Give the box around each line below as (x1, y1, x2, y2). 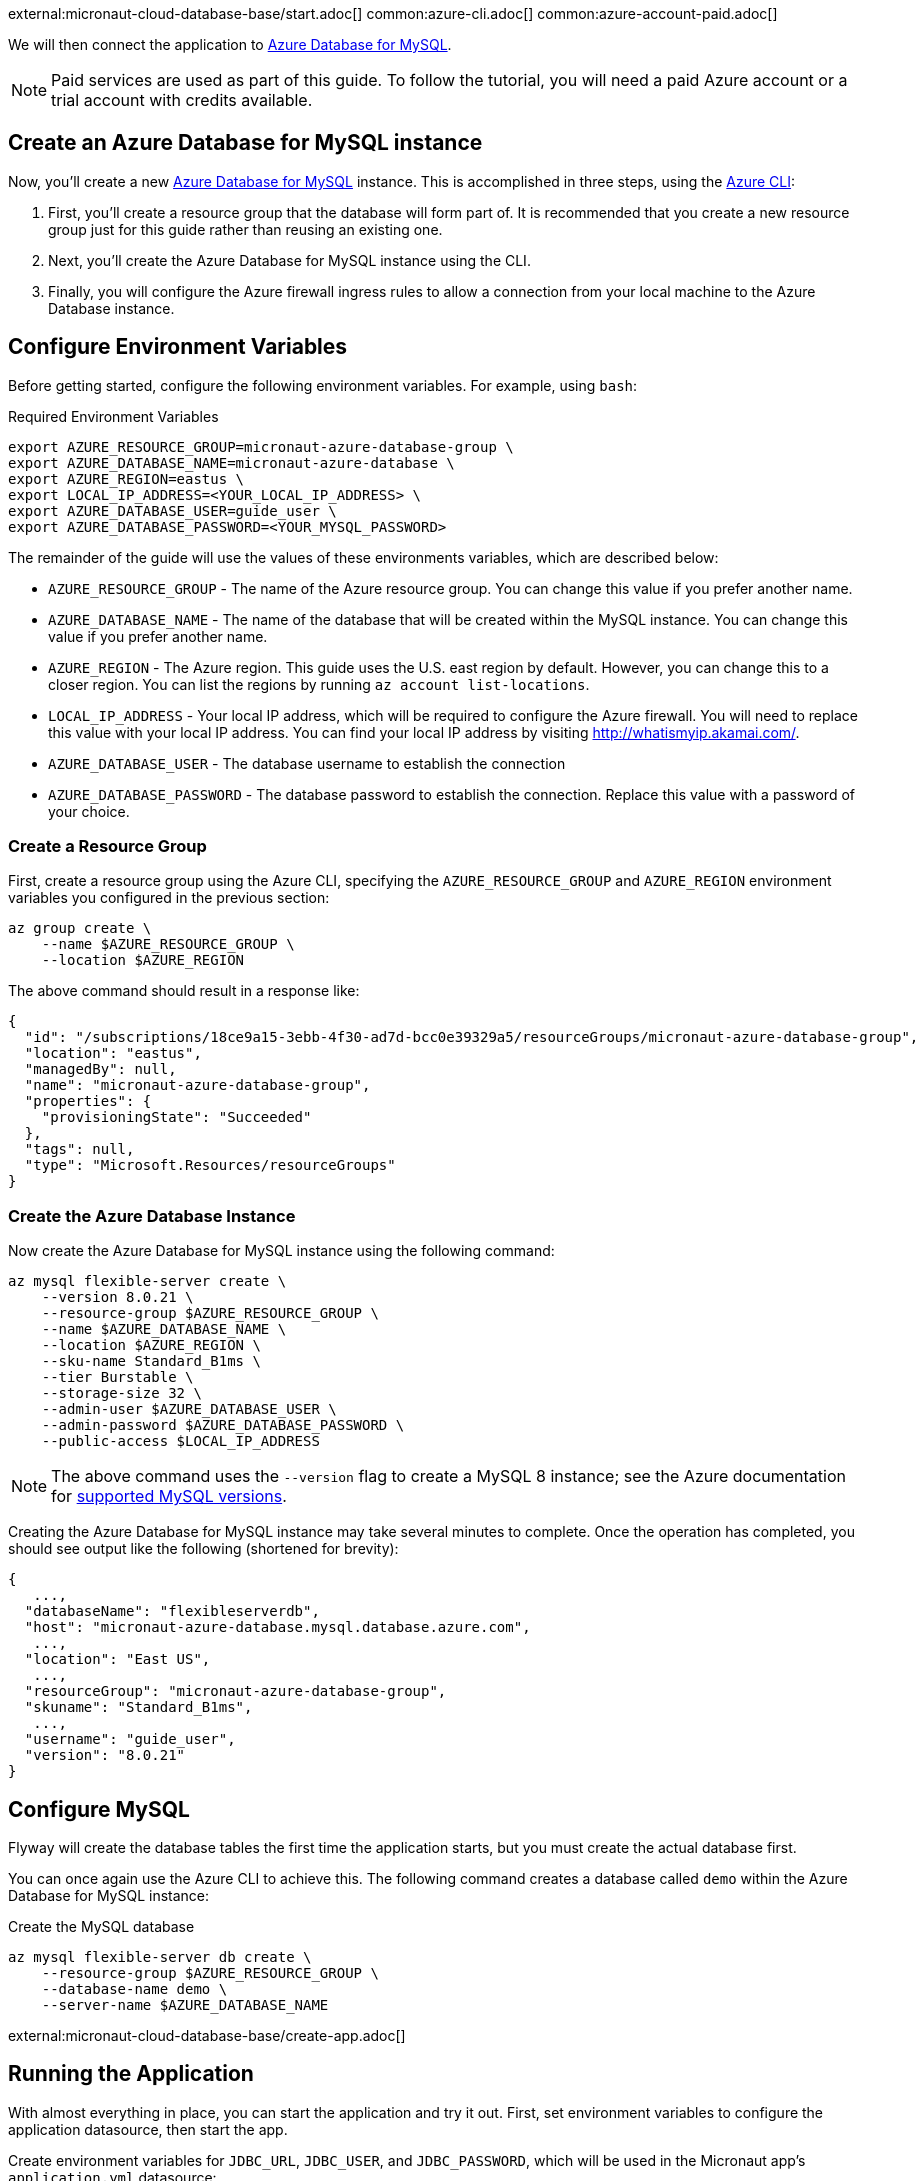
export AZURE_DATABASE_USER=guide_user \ (8, 502, 337, 519)
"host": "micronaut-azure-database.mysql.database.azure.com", (24, 1619, 531, 1636)
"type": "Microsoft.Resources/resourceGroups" (24, 1157, 396, 1174)
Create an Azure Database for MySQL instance (8, 130, 483, 156)
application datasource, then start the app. (8, 2120, 288, 2138)
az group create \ (8, 920, 152, 937)
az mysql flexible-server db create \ (8, 1949, 312, 1966)
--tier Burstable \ (41, 1369, 194, 1386)
